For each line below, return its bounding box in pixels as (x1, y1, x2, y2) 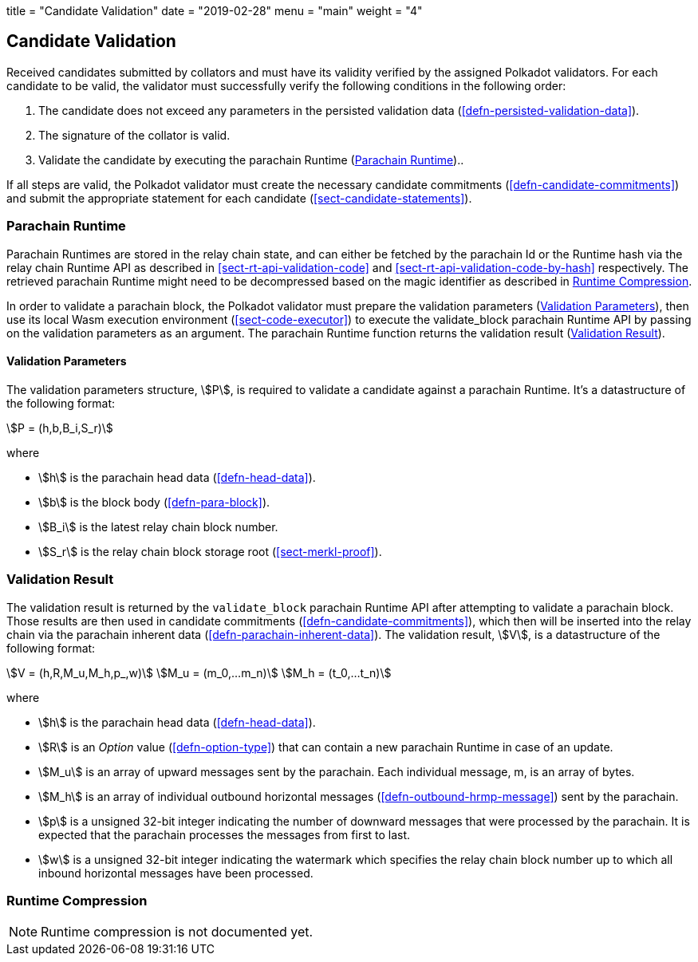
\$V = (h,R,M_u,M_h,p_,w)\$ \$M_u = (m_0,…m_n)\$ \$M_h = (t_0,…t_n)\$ (6, 665, 392, 680)
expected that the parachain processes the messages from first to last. (38, 827, 411, 842)
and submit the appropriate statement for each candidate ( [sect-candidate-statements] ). (6, 191, 472, 205)
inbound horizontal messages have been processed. (38, 865, 314, 880)
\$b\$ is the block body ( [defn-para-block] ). (38, 495, 270, 509)
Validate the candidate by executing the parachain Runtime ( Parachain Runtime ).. (38, 152, 464, 167)
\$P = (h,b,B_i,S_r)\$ (6, 420, 113, 435)
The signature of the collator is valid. (38, 128, 231, 142)
